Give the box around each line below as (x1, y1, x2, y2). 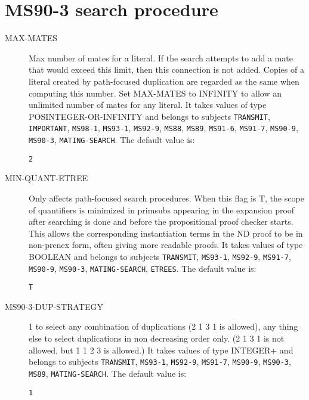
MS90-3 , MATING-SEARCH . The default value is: (29, 134, 195, 145)
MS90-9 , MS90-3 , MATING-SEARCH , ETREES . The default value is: (29, 262, 257, 274)
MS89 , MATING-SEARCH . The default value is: (29, 367, 187, 379)
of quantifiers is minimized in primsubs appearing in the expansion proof (29, 203, 295, 216)
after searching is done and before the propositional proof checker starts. (29, 215, 293, 228)
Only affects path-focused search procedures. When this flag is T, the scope (29, 191, 304, 204)
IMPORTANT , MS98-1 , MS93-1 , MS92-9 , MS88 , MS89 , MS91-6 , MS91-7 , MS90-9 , (29, 122, 298, 134)
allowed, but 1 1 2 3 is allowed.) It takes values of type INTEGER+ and (29, 343, 293, 356)
